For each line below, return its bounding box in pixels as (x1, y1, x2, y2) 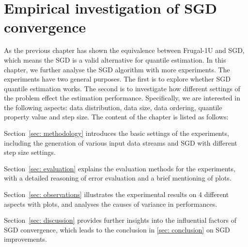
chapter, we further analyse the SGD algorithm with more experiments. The (4, 64, 230, 74)
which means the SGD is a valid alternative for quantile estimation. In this (4, 54, 226, 65)
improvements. (4, 234, 47, 244)
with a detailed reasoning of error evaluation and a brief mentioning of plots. (4, 173, 232, 183)
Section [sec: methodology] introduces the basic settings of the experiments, (4, 128, 229, 138)
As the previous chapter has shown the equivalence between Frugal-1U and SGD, (4, 45, 245, 55)
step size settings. (4, 147, 56, 157)
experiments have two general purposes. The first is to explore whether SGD (4, 74, 231, 84)
